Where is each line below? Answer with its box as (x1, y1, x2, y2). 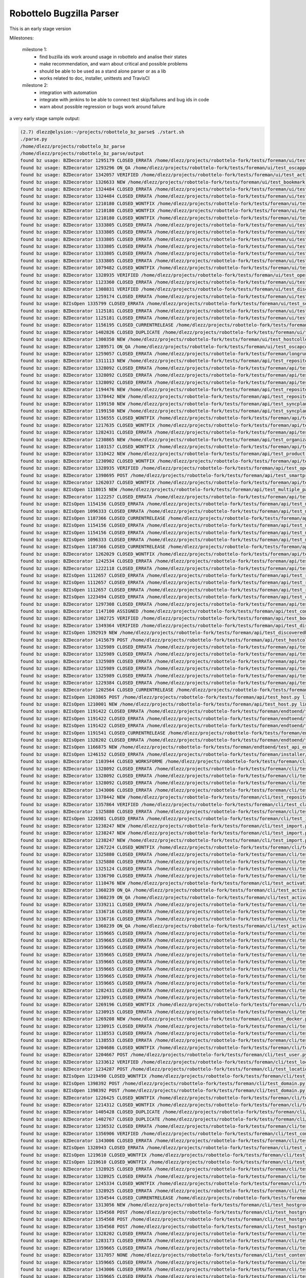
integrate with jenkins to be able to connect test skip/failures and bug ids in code (39, 97, 209, 103)
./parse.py (20, 136, 47, 142)
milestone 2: (22, 82, 48, 88)
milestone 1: (22, 47, 47, 53)
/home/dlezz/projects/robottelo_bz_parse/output (20, 151, 144, 156)
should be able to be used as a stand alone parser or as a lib (39, 68, 166, 74)
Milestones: (9, 35, 34, 41)
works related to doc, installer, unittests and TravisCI (39, 75, 150, 81)
